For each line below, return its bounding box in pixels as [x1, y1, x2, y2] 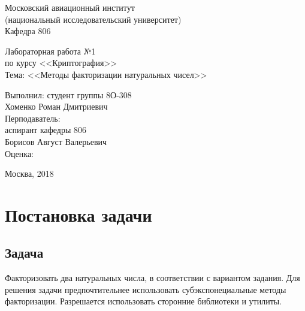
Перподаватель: [5, 111, 61, 124]
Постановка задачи [5, 202, 152, 227]
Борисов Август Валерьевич [5, 135, 107, 147]
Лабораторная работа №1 [5, 44, 96, 57]
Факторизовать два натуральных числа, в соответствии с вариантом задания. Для [5, 271, 300, 284]
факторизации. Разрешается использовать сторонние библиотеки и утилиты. [5, 295, 282, 307]
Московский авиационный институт [5, 1, 135, 13]
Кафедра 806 [5, 25, 51, 37]
